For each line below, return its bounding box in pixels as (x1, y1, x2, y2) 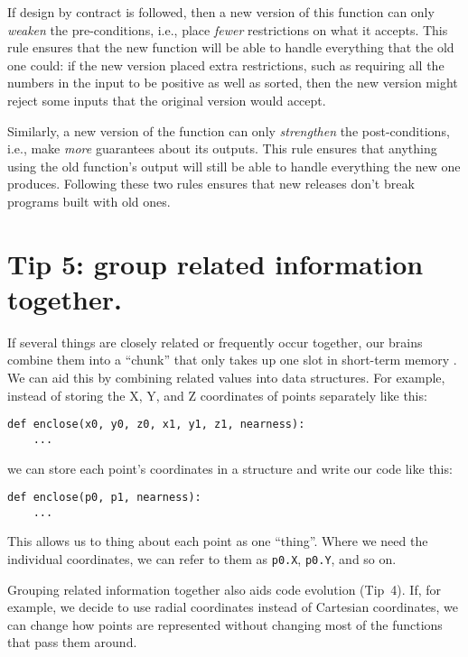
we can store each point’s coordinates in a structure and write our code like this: (7, 458, 453, 477)
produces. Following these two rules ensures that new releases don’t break (7, 174, 415, 193)
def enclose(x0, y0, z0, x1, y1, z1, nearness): (7, 418, 305, 431)
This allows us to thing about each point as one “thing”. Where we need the (7, 532, 428, 551)
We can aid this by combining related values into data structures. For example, (7, 368, 445, 387)
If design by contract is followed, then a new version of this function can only (7, 3, 435, 21)
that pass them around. (7, 633, 137, 652)
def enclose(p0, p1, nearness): (7, 491, 201, 504)
